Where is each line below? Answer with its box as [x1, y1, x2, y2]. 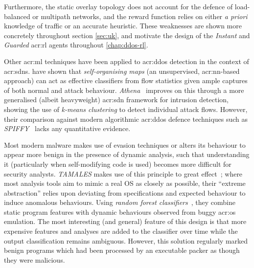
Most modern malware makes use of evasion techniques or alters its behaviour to [4, 139, 246, 150]
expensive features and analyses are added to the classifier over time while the [4, 226, 238, 236]
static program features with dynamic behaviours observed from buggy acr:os [4, 206, 236, 217]
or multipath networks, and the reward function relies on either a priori [32, 11, 248, 21]
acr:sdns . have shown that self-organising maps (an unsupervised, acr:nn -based [4, 66, 240, 76]
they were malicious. [4, 254, 65, 265]
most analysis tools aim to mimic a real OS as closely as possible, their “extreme [4, 178, 246, 188]
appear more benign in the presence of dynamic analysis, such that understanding [4, 149, 250, 159]
